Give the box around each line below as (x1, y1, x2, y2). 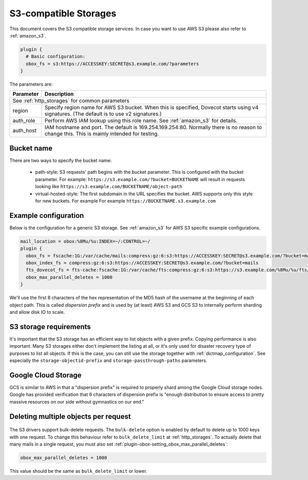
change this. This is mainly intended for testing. (44, 130, 159, 137)
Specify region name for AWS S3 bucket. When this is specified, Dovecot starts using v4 (44, 104, 259, 111)
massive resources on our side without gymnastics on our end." (9, 398, 145, 405)
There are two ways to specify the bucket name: (9, 157, 112, 164)
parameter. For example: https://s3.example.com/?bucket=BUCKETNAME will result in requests (35, 176, 245, 182)
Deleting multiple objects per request (9, 412, 131, 421)
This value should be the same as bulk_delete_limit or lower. (9, 468, 147, 474)
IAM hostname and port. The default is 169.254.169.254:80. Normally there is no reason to (44, 124, 262, 131)
